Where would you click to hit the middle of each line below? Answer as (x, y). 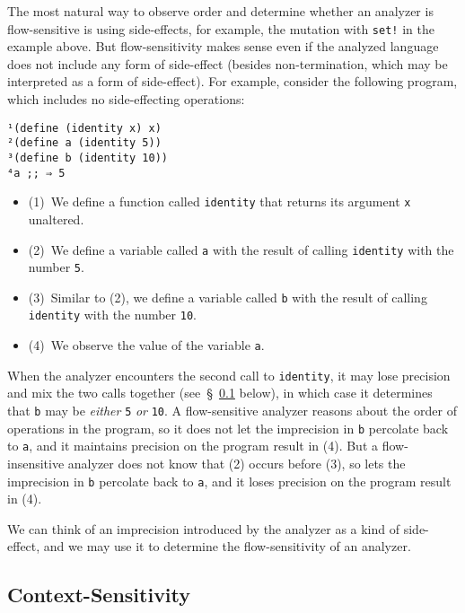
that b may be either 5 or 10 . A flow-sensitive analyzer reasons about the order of (232, 411)
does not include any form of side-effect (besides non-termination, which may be (228, 63)
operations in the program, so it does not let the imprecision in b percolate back (228, 428)
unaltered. (56, 219)
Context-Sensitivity (99, 595)
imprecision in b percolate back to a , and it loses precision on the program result (229, 481)
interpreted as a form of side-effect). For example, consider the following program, (232, 81)
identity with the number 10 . (112, 315)
